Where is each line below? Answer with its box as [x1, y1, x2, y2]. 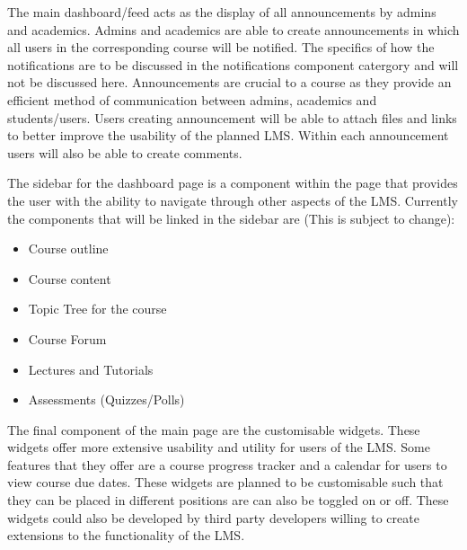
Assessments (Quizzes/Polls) [28, 390, 185, 409]
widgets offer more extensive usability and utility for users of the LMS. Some [7, 438, 430, 457]
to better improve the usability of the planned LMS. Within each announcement [7, 126, 449, 145]
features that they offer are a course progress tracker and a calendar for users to [7, 455, 447, 474]
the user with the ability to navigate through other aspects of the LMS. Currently [7, 191, 458, 209]
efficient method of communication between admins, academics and [7, 90, 377, 109]
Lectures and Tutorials [28, 359, 154, 378]
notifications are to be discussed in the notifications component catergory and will [7, 55, 459, 74]
